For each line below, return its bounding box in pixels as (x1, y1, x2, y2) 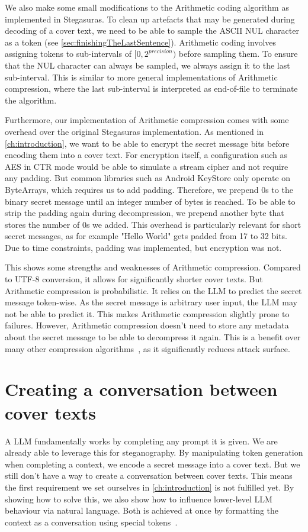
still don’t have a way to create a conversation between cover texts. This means (5, 469, 293, 482)
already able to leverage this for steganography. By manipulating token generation (5, 446, 303, 459)
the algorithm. (5, 93, 57, 106)
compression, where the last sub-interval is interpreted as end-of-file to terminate (5, 82, 298, 95)
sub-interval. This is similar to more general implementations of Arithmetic (5, 70, 278, 83)
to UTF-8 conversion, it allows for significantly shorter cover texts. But (5, 273, 263, 285)
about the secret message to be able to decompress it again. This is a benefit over (5, 331, 301, 343)
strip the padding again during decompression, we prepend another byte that (5, 207, 284, 219)
